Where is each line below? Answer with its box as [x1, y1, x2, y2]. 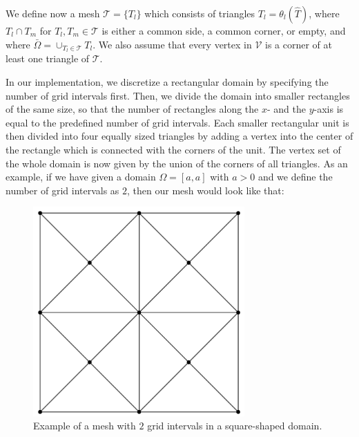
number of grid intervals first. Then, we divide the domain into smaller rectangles [6, 88, 350, 102]
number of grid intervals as [6, 183, 119, 197]
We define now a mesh [6, 6, 100, 20]
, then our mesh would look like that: [127, 183, 284, 197]
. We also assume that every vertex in [93, 37, 252, 51]
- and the [266, 102, 306, 116]
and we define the [258, 169, 333, 184]
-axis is [313, 102, 344, 116]
